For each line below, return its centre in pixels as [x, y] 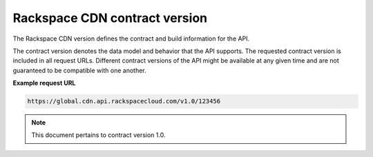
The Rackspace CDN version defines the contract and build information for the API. [131, 39]
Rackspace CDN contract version [110, 18]
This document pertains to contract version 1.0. [98, 135]
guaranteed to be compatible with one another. [79, 70]
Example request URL [44, 83]
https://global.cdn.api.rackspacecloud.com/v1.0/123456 [124, 101]
